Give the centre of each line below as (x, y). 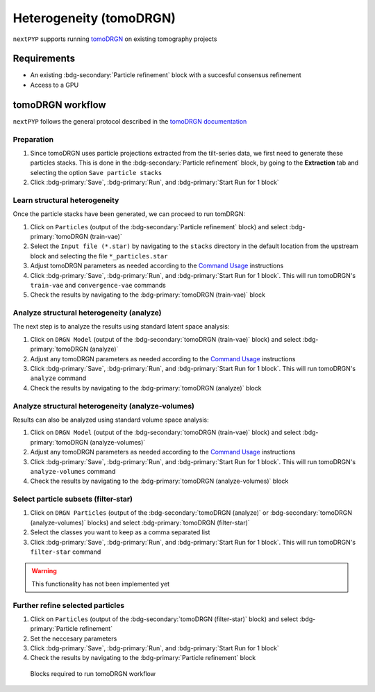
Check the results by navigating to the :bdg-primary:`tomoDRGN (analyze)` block (146, 388)
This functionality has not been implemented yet (101, 584)
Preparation (33, 139)
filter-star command (66, 552)
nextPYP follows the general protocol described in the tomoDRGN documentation (130, 121)
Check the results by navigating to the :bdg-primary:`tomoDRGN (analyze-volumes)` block (159, 481)
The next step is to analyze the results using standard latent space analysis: (121, 327)
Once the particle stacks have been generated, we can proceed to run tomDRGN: (129, 214)
